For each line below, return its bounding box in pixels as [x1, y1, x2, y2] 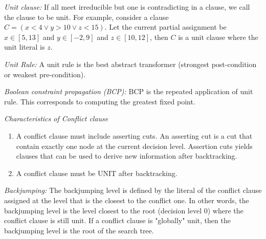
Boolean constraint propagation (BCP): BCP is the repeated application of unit [4, 86, 253, 97]
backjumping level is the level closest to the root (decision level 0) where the [4, 205, 243, 215]
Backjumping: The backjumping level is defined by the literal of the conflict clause [4, 185, 262, 195]
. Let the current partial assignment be [104, 21, 227, 32]
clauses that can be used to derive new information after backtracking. [16, 150, 237, 161]
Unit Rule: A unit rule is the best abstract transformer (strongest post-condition [4, 58, 257, 69]
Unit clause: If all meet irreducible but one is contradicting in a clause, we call [4, 2, 250, 12]
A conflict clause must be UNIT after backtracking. [16, 167, 178, 178]
